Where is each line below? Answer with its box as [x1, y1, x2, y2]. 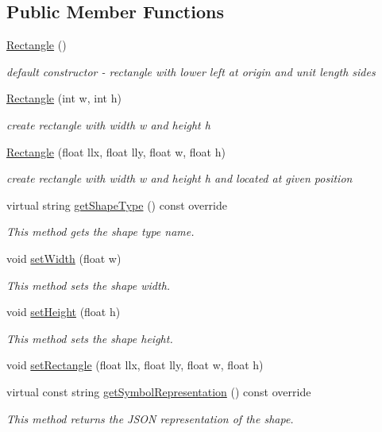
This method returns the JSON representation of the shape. [6, 410, 294, 426]
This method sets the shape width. [6, 276, 171, 293]
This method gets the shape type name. [6, 223, 195, 240]
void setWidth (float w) [6, 249, 122, 266]
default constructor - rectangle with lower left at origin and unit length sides [6, 63, 376, 79]
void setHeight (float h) [6, 303, 121, 320]
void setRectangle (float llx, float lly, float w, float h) [6, 357, 264, 373]
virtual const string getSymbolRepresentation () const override [6, 383, 311, 399]
